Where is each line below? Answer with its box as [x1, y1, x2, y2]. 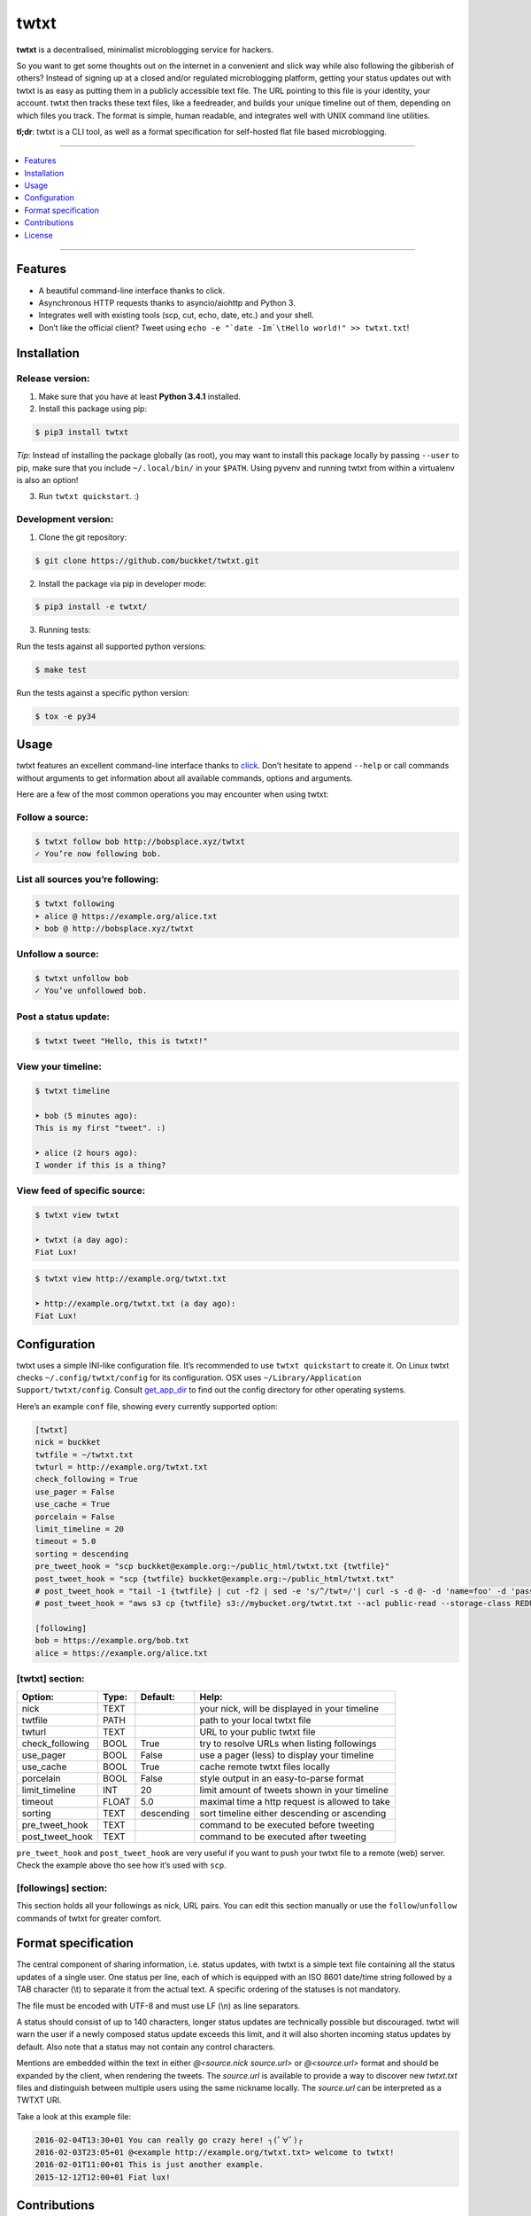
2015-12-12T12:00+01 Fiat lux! [35, 2172, 172, 2182]
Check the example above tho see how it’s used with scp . [16, 1860, 227, 1870]
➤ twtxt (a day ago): [35, 1235, 129, 1245]
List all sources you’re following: [16, 873, 159, 886]
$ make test [35, 665, 88, 675]
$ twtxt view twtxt [35, 1210, 119, 1221]
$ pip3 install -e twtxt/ [35, 602, 148, 612]
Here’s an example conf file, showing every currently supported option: [16, 1401, 278, 1411]
